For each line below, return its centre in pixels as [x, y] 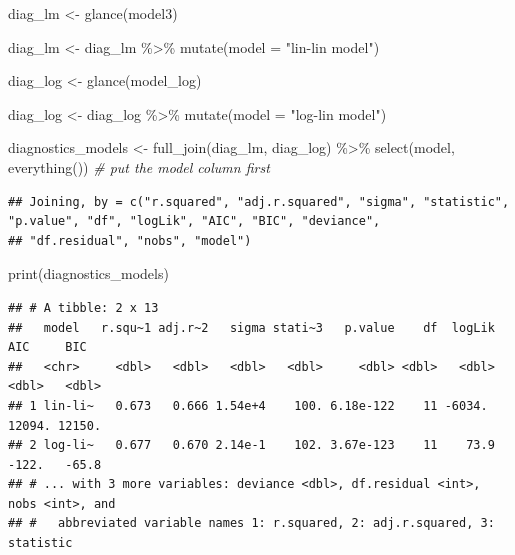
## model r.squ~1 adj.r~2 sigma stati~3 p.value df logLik [251, 327]
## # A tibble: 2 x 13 [83, 307]
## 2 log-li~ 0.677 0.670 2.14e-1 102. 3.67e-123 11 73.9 [251, 445]
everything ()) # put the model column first [139, 166]
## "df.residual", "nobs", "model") [130, 240]
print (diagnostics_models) [88, 273]
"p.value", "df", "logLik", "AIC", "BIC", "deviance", [194, 221]
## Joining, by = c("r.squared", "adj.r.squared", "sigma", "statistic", [259, 201]
